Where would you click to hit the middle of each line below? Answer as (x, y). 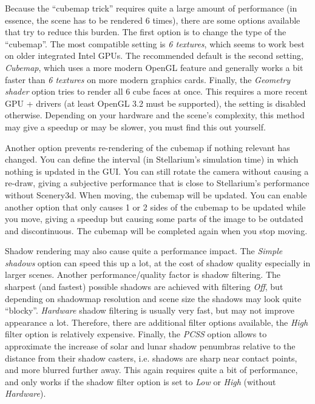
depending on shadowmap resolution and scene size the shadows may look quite (153, 298)
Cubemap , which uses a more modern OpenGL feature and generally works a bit (154, 67)
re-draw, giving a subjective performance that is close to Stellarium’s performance (157, 183)
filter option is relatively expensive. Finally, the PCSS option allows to (136, 334)
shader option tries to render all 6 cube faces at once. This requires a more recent (156, 91)
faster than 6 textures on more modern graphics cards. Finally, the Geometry (148, 79)
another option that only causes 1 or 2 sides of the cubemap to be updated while (155, 207)
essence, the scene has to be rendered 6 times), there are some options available (153, 20)
